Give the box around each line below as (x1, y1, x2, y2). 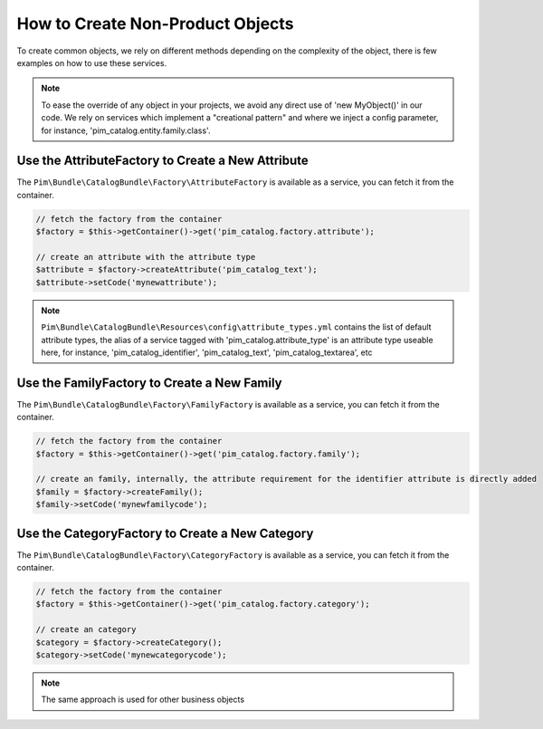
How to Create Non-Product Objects (16, 14, 294, 34)
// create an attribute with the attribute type (35, 252, 256, 262)
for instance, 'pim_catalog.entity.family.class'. (41, 125, 211, 136)
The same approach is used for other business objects (41, 694, 244, 705)
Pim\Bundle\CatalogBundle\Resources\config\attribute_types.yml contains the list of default (41, 321, 432, 332)
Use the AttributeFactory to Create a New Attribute (16, 153, 310, 168)
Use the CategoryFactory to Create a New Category (16, 525, 314, 541)
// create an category (35, 625, 137, 635)
